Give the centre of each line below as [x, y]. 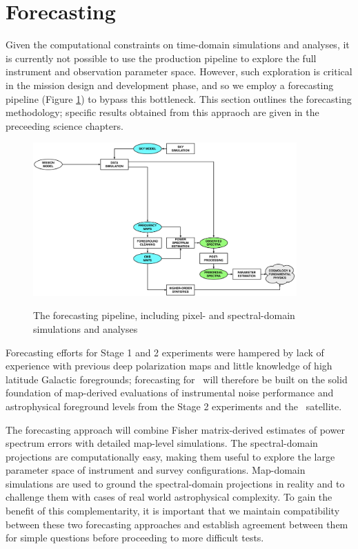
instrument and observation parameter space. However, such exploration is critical [179, 71]
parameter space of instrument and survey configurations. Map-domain [156, 470]
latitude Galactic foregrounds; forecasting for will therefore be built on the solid [177, 379]
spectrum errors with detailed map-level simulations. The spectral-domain [162, 443]
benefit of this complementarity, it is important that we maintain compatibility [173, 511]
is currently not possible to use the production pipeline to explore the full [161, 58]
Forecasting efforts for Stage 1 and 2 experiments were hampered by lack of [165, 352]
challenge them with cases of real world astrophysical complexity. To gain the [169, 497]
